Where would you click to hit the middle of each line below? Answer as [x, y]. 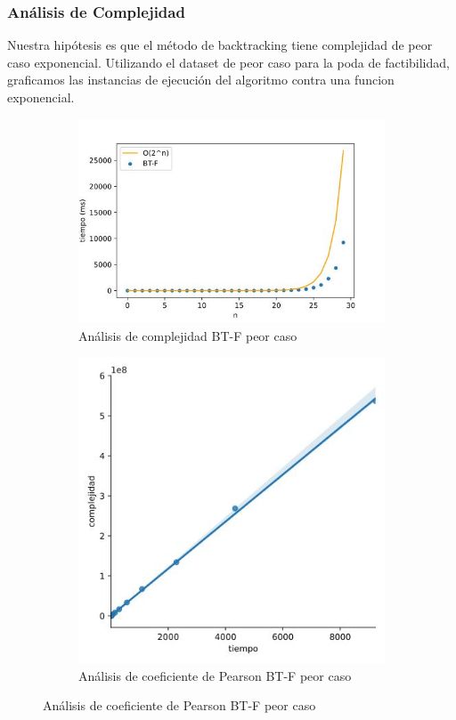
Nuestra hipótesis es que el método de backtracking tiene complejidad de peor [220, 45]
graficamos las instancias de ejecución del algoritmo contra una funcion [201, 80]
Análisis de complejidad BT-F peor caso [188, 335]
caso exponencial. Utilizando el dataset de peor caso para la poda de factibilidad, [228, 62]
